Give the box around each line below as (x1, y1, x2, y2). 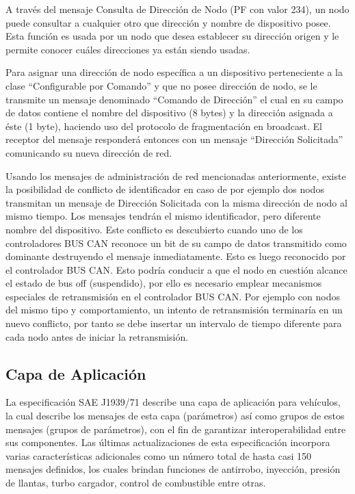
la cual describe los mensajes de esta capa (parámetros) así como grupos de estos (5, 408, 345, 423)
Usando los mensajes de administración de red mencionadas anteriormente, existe (5, 168, 346, 183)
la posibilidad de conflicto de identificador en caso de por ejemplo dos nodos (5, 182, 324, 196)
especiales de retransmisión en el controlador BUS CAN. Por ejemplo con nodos (5, 289, 340, 303)
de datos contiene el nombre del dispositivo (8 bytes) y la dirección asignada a (5, 105, 333, 120)
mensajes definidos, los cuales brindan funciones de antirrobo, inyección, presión (5, 462, 341, 476)
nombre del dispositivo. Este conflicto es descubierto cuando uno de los (5, 222, 303, 236)
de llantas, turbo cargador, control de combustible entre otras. (5, 476, 266, 490)
